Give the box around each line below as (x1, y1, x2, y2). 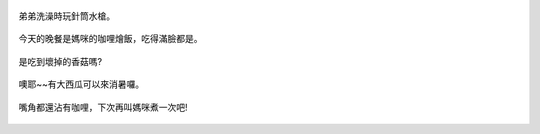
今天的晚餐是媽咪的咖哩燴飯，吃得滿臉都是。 (18, 33, 203, 45)
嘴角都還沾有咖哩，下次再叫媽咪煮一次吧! (18, 101, 189, 113)
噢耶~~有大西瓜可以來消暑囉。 (18, 78, 145, 90)
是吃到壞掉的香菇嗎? (18, 55, 103, 67)
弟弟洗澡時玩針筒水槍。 (18, 10, 115, 22)
